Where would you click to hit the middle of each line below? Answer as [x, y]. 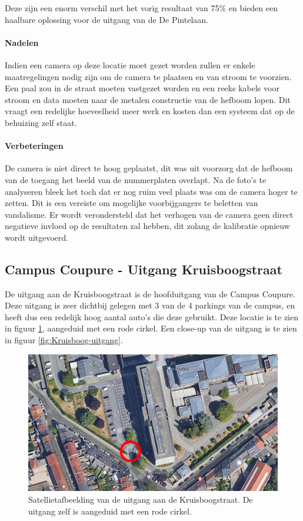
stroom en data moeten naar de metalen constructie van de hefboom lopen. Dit [148, 99]
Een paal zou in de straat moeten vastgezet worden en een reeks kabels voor [142, 88]
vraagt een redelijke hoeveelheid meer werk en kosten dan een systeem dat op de [150, 111]
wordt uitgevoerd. [37, 237]
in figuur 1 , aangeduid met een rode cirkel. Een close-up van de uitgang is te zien [151, 328]
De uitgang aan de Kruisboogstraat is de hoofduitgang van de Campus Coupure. [150, 293]
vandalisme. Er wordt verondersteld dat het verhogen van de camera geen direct [149, 214]
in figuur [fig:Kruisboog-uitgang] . [64, 340]
